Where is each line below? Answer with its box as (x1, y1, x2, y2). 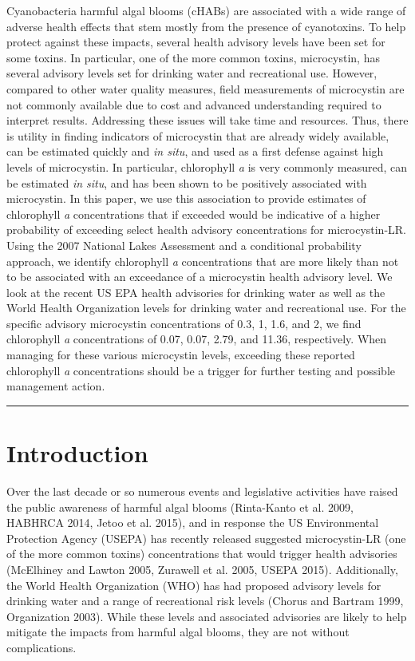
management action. (6, 378, 105, 394)
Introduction (6, 437, 148, 469)
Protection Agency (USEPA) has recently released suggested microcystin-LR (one (6, 529, 406, 546)
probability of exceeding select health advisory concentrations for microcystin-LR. (6, 221, 407, 238)
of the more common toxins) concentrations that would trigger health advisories (6, 545, 397, 562)
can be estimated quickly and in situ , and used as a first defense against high (6, 143, 384, 160)
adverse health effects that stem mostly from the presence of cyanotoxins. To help (6, 18, 406, 34)
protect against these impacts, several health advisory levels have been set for (6, 34, 385, 50)
